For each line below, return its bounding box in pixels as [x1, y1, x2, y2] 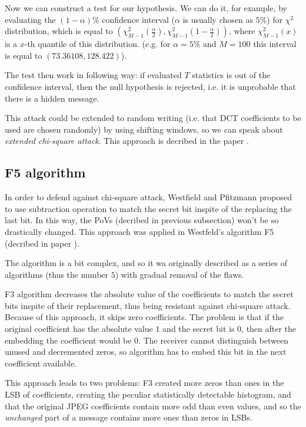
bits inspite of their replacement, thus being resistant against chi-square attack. [5, 299, 291, 311]
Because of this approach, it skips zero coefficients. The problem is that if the [5, 311, 284, 323]
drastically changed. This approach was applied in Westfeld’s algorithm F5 [5, 225, 274, 237]
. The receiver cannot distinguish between [138, 334, 289, 346]
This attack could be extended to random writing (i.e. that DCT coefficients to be [5, 112, 301, 124]
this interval [253, 38, 297, 50]
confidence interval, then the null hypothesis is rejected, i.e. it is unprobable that [5, 80, 296, 92]
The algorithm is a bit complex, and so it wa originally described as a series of [5, 257, 288, 269]
